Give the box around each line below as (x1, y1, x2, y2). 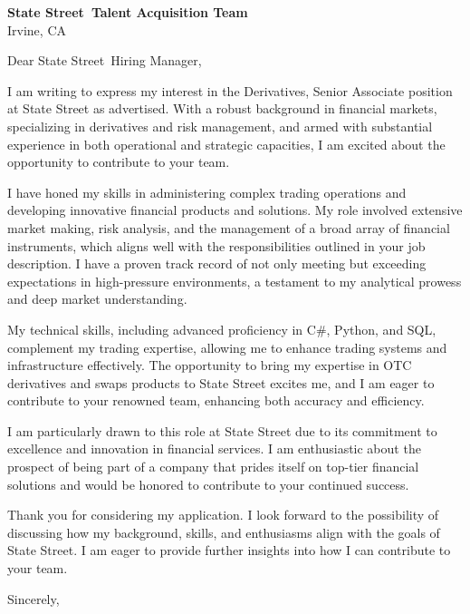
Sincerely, (7, 589, 60, 608)
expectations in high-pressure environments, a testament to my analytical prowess (7, 271, 462, 290)
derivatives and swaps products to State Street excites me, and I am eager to (7, 373, 435, 392)
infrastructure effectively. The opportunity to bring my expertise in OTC (7, 356, 412, 375)
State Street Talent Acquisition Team (7, 3, 248, 21)
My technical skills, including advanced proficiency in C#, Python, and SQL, (7, 319, 436, 338)
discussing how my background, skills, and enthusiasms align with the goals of (7, 522, 440, 541)
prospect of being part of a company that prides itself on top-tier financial (7, 457, 419, 476)
